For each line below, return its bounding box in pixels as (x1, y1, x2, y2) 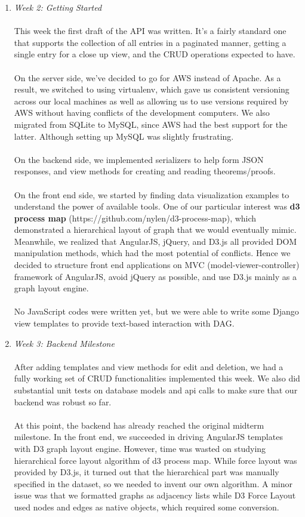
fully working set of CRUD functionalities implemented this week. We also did (14, 372, 300, 384)
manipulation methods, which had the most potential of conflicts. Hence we (14, 247, 291, 259)
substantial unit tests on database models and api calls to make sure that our (14, 384, 298, 396)
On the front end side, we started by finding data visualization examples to (14, 188, 289, 201)
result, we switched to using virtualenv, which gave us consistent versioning (14, 83, 289, 96)
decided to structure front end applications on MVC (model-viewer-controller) (14, 258, 300, 271)
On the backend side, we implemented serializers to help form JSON (14, 153, 264, 165)
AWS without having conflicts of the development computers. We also (14, 106, 270, 119)
